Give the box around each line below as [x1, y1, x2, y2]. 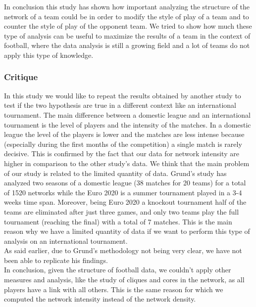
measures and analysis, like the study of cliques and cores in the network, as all [4, 274, 245, 285]
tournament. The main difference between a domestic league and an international [4, 109, 251, 120]
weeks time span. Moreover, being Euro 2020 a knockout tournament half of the [4, 197, 247, 207]
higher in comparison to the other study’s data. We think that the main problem [4, 158, 250, 168]
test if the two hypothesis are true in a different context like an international [4, 100, 236, 110]
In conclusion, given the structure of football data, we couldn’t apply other [4, 264, 231, 275]
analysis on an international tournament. [4, 235, 128, 246]
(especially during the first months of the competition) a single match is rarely [4, 138, 242, 149]
